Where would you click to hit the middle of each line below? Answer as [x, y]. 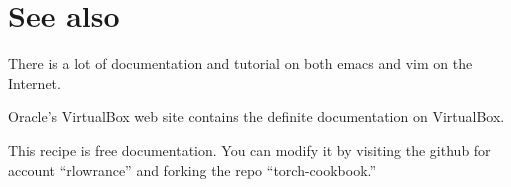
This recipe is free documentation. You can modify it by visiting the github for [249, 149]
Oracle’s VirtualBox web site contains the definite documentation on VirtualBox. [256, 116]
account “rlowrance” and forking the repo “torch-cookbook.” [192, 169]
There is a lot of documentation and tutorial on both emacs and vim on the [240, 63]
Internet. [34, 82]
